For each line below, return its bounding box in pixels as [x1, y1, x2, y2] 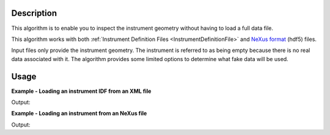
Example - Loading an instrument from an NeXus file [11, 110, 147, 117]
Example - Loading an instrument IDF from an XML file [11, 87, 152, 95]
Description [11, 8, 57, 18]
